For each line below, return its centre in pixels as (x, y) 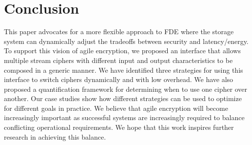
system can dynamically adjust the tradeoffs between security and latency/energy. (126, 41)
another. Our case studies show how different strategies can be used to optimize (123, 98)
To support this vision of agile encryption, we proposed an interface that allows (122, 51)
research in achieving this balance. (55, 136)
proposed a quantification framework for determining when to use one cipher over (126, 89)
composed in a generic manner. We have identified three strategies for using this (124, 70)
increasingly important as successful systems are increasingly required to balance (124, 117)
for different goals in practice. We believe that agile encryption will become (116, 108)
